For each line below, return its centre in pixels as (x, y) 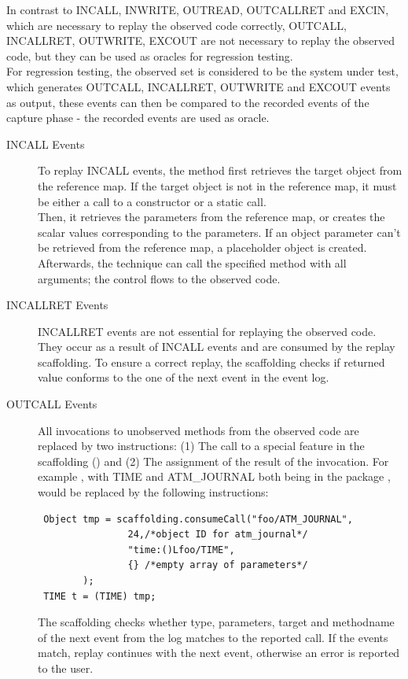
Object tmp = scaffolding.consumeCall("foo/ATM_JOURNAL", (198, 519)
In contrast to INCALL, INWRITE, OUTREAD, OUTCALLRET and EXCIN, (198, 9)
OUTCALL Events (52, 404)
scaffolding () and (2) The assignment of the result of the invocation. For (213, 461)
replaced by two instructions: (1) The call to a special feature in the (201, 446)
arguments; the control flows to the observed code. (159, 278)
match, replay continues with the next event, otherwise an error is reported (219, 653)
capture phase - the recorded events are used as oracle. (138, 118)
